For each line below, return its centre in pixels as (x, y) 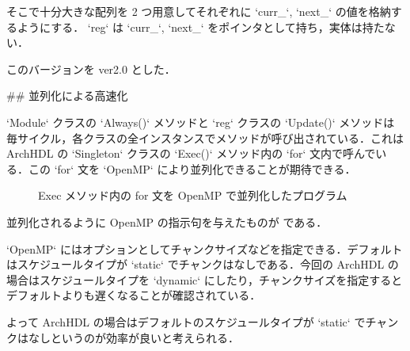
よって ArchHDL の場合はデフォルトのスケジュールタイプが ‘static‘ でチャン (203, 321)
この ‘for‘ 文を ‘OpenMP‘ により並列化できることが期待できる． (192, 168)
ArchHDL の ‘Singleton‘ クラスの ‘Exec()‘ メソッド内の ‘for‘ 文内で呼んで (191, 153)
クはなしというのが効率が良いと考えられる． (123, 337)
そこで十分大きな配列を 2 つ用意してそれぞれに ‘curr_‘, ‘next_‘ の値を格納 (199, 11)
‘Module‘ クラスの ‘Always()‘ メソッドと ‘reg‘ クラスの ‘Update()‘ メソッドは (201, 122)
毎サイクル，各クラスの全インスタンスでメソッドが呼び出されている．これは (205, 137)
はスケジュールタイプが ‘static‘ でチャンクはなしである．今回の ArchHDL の (203, 264)
